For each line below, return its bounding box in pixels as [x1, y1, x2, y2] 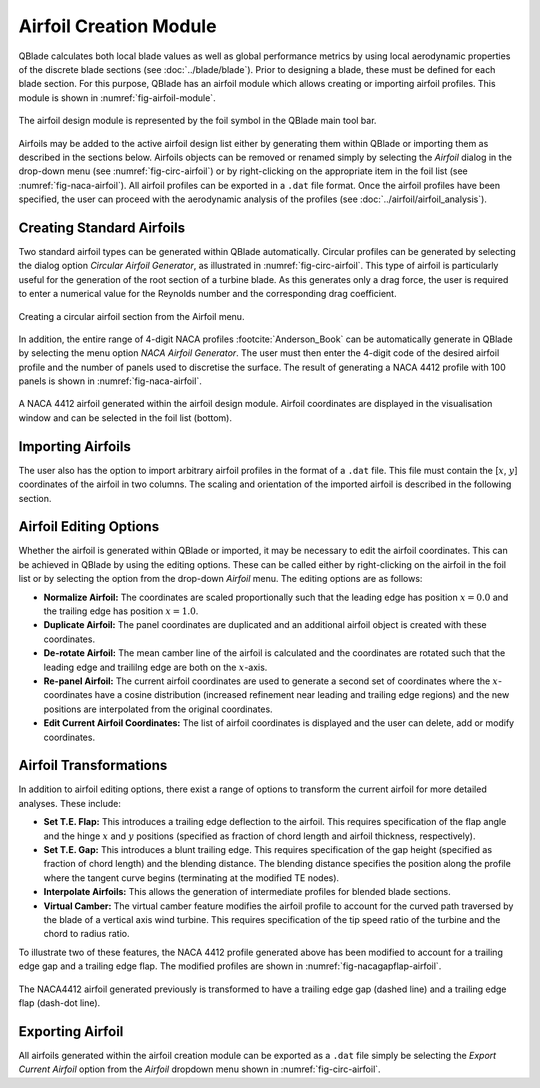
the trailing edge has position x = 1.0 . [43, 605, 199, 617]
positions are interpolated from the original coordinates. [43, 703, 274, 715]
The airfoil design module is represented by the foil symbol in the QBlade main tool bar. [18, 115, 377, 127]
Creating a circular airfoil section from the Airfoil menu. [18, 310, 245, 322]
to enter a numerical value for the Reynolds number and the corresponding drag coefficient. [18, 288, 397, 300]
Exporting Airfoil [18, 1023, 124, 1040]
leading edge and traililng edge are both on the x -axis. [43, 661, 268, 673]
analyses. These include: [18, 797, 122, 809]
